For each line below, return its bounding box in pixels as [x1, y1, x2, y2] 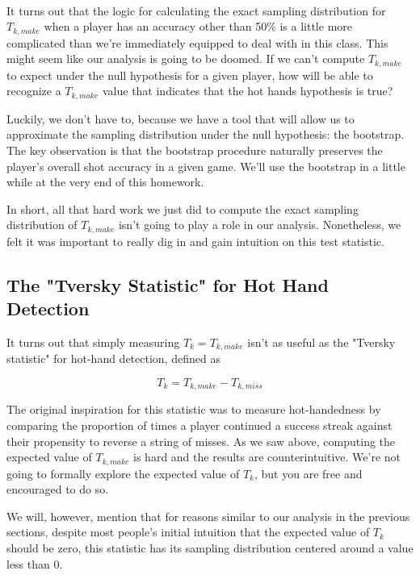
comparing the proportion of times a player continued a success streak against [6, 417, 393, 434]
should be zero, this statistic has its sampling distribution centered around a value [6, 540, 414, 556]
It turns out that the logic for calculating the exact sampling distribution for [6, 2, 386, 19]
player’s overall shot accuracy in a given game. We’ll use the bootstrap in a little [6, 157, 405, 174]
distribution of [6, 216, 78, 233]
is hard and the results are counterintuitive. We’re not [133, 448, 401, 465]
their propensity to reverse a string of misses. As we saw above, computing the [6, 432, 396, 449]
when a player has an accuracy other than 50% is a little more [44, 18, 353, 35]
